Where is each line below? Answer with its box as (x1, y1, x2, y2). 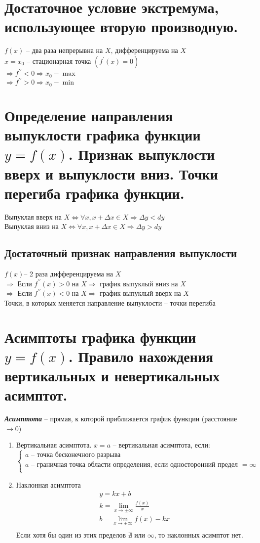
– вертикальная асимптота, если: (112, 440, 210, 450)
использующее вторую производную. (4, 16, 238, 37)
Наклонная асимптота (16, 479, 81, 490)
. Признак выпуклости (68, 144, 215, 164)
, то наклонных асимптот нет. (154, 529, 243, 540)
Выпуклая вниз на (4, 221, 59, 231)
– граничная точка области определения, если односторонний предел (31, 461, 238, 469)
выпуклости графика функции (4, 125, 201, 145)
